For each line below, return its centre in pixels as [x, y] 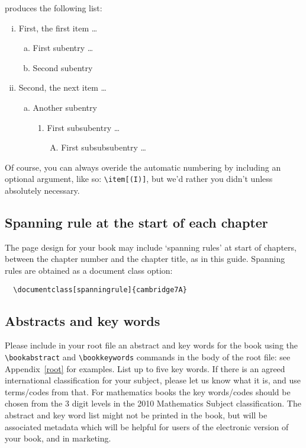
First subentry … [63, 48]
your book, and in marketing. [58, 438]
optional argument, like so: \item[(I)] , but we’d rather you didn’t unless [139, 179]
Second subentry [63, 67]
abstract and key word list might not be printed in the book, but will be [136, 415]
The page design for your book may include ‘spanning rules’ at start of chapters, [151, 247]
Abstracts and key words [83, 320]
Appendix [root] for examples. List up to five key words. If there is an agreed [145, 368]
